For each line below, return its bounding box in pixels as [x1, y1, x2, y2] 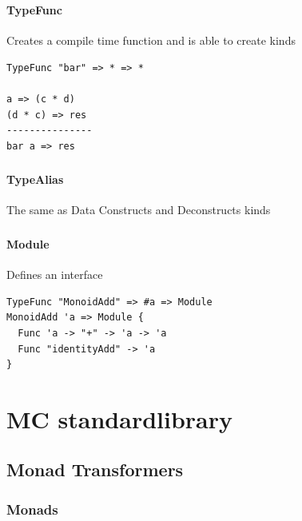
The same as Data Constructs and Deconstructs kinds [6, 201, 271, 218]
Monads [6, 499, 58, 519]
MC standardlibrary [6, 402, 232, 435]
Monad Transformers [6, 457, 184, 482]
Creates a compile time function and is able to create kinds [6, 32, 296, 49]
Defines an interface [6, 266, 103, 283]
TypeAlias [6, 171, 64, 188]
